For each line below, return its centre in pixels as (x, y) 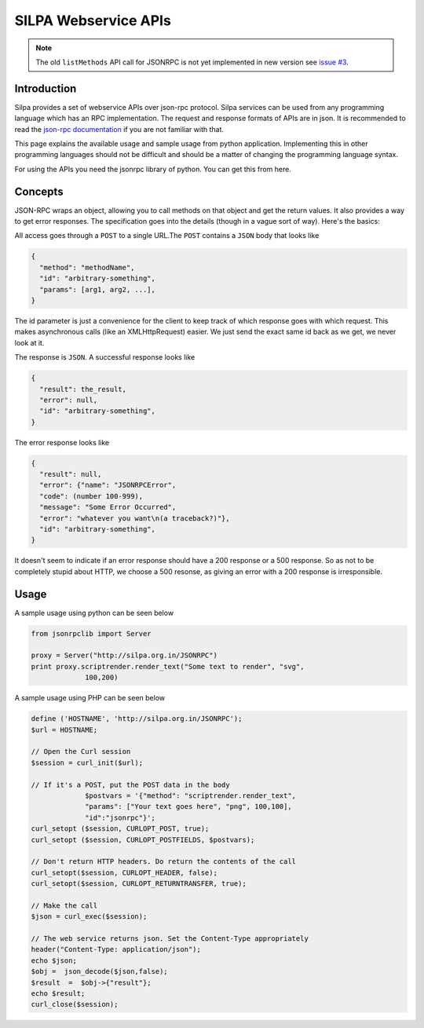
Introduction (46, 88)
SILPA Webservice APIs (93, 20)
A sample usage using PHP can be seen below (90, 698)
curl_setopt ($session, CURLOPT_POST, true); (120, 829)
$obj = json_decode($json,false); (99, 971)
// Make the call (64, 905)
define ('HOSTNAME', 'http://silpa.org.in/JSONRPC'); (137, 719)
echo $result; (58, 993)
